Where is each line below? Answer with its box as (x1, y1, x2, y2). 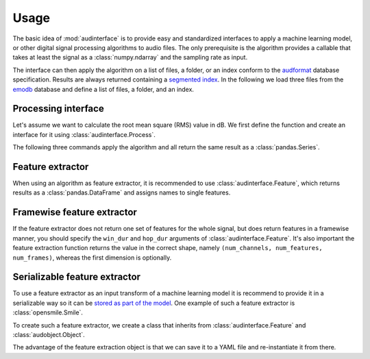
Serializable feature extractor (12, 271, 140, 283)
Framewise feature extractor (12, 206, 137, 219)
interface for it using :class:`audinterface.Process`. (12, 130, 156, 138)
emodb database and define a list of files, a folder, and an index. (12, 85, 195, 93)
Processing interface (12, 103, 104, 114)
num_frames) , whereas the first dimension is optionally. (12, 253, 172, 262)
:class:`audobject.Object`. (12, 331, 85, 339)
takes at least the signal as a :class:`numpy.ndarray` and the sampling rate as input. (12, 53, 248, 62)
